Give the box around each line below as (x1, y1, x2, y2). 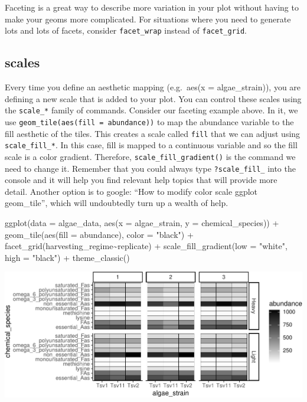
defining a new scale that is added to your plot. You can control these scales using (5, 92, 302, 104)
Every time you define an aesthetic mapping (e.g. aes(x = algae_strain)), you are (5, 81, 301, 93)
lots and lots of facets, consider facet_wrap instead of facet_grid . (5, 24, 247, 37)
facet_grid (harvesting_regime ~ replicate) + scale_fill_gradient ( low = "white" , (5, 240, 288, 252)
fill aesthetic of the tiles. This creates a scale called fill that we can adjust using (5, 127, 301, 139)
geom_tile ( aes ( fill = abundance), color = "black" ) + (5, 228, 194, 240)
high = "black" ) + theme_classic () (5, 251, 130, 263)
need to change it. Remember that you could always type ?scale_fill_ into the (5, 162, 296, 174)
